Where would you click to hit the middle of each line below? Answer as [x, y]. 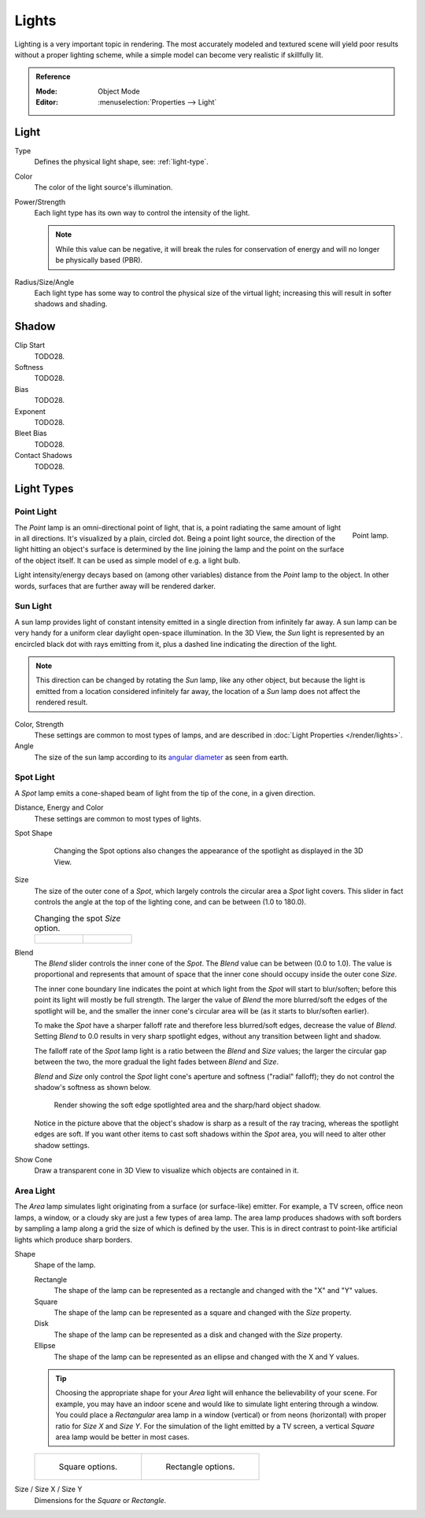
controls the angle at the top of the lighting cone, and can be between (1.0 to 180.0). [170, 902]
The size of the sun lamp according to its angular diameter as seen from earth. [161, 757]
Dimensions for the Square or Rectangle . [100, 1500]
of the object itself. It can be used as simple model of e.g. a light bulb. [128, 560]
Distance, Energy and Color [59, 807]
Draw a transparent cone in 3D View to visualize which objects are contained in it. [166, 1171]
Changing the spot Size [78, 918]
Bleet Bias [31, 434]
